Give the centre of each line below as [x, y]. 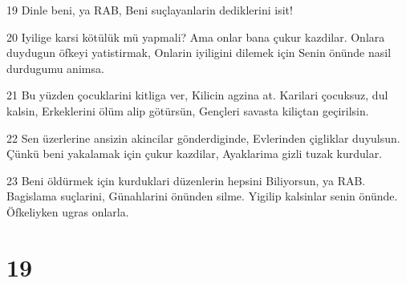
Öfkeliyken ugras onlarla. [68, 211]
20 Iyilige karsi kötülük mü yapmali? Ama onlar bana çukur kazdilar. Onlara [196, 36]
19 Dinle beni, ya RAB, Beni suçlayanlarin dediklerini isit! [150, 10]
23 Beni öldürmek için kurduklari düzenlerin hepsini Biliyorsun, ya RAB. [186, 180]
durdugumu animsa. [55, 68]
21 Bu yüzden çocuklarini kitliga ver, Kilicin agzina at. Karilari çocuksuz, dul [197, 95]
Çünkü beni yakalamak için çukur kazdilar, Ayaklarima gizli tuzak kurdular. [195, 154]
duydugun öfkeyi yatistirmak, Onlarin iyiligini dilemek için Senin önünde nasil [199, 53]
